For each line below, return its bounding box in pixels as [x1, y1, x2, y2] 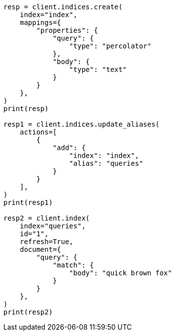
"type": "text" [69, 66, 127, 73]
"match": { [53, 261, 94, 269]
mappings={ [19, 19, 61, 26]
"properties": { [36, 26, 98, 34]
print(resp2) [3, 308, 53, 316]
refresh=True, [19, 238, 74, 246]
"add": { [53, 144, 86, 152]
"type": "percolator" [69, 42, 152, 50]
